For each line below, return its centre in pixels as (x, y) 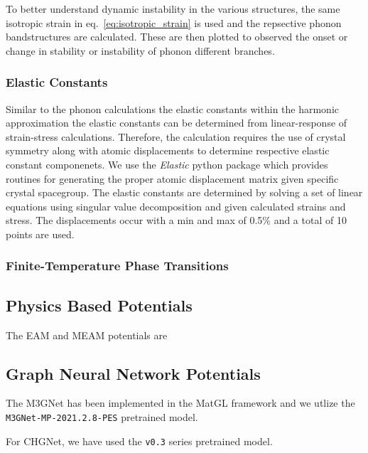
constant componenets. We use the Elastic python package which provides (167, 164)
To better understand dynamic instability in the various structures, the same (173, 9)
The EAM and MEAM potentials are (87, 335)
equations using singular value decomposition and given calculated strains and (176, 206)
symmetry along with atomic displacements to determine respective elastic (168, 150)
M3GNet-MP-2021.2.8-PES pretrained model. (102, 416)
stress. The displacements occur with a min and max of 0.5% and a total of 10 (176, 220)
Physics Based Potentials (99, 305)
